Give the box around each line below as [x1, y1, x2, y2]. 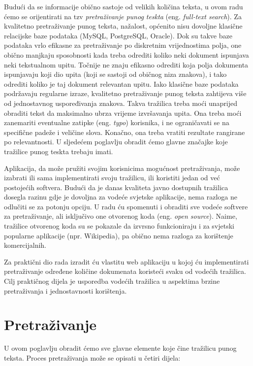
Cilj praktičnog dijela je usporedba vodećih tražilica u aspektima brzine [4, 276, 220, 286]
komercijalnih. [4, 240, 47, 250]
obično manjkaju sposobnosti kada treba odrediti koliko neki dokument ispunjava [4, 49, 249, 60]
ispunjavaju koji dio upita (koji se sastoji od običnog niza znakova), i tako [4, 69, 227, 79]
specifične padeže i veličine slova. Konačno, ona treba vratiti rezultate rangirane [4, 127, 245, 137]
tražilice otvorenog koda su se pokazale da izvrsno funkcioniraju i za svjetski [4, 221, 234, 231]
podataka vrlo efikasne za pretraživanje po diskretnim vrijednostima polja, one [4, 40, 242, 50]
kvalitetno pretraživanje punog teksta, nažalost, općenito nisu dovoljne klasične [4, 21, 243, 31]
